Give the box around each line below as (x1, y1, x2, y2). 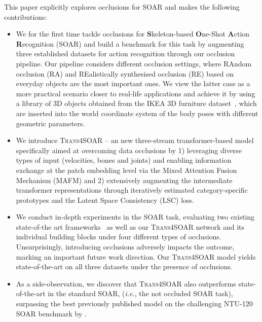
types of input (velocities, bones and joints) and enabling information (16, 155, 232, 165)
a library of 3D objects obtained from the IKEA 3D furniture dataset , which (16, 98, 257, 109)
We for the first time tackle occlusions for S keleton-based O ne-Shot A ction (16, 28, 250, 39)
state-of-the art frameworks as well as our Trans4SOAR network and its (16, 221, 245, 232)
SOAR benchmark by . (16, 308, 87, 318)
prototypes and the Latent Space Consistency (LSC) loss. (16, 194, 194, 205)
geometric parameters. (16, 118, 85, 128)
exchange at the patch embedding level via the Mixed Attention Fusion (16, 164, 237, 175)
